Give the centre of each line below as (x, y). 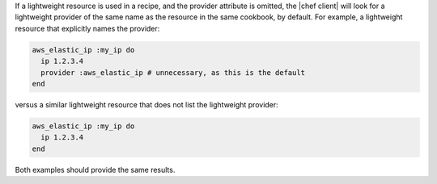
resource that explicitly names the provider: (87, 28)
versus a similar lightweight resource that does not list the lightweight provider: (146, 104)
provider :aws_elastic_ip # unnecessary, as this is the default (173, 72)
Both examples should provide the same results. (95, 169)
